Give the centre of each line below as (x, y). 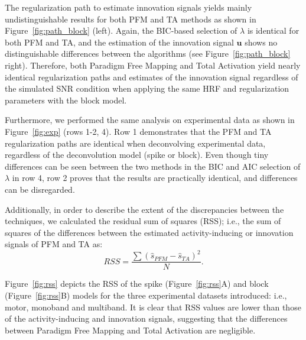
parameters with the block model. (66, 100)
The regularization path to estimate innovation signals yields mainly (128, 7)
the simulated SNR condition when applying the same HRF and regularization (147, 88)
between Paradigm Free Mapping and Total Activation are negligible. (130, 330)
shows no (261, 42)
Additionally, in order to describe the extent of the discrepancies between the (144, 209)
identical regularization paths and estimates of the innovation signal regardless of (152, 77)
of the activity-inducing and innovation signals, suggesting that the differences (146, 318)
